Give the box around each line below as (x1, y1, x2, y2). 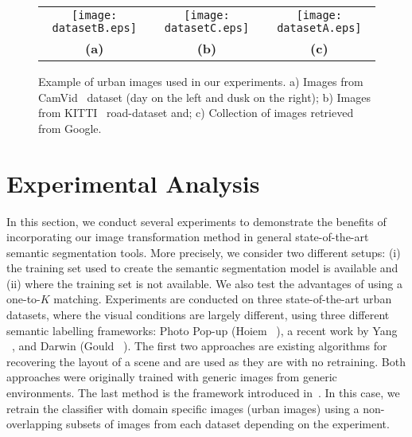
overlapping (6, 416, 63, 432)
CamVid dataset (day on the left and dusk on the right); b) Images (38, 88, 371, 105)
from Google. (38, 119, 102, 136)
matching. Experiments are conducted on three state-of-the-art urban (53, 291, 392, 307)
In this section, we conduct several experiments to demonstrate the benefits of (6, 213, 387, 229)
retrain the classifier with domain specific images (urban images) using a (6, 400, 360, 416)
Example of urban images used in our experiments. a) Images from (38, 73, 363, 89)
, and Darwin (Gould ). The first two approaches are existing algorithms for (12, 338, 387, 354)
